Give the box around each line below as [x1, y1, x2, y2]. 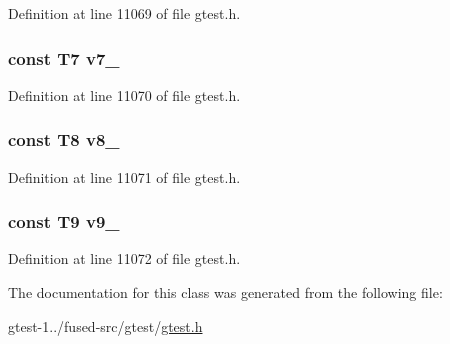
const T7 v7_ [8, 45, 120, 70]
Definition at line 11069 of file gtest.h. [8, 3, 241, 23]
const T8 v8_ [8, 127, 120, 152]
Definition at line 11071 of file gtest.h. [8, 166, 241, 187]
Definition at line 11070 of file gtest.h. [8, 84, 241, 105]
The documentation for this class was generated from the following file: [8, 282, 443, 303]
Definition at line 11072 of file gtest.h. [8, 248, 241, 269]
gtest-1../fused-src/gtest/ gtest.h [8, 315, 203, 336]
